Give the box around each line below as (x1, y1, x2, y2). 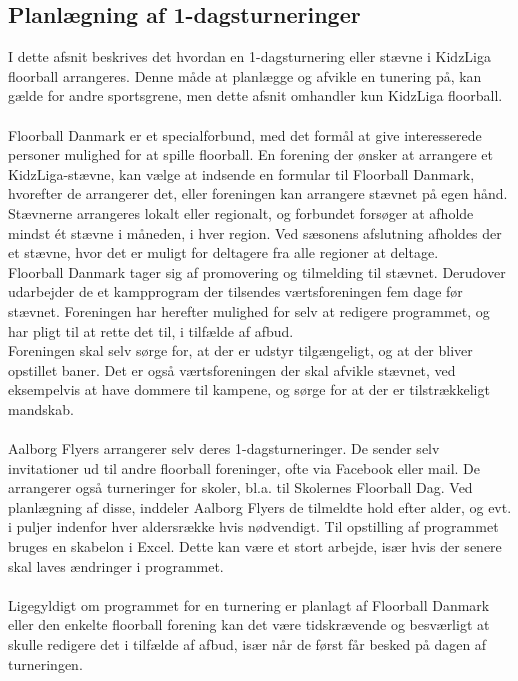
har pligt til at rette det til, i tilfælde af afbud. (8, 320, 294, 341)
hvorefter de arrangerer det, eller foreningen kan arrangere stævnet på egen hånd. (8, 183, 508, 204)
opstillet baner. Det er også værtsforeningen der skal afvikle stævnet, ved (8, 359, 456, 380)
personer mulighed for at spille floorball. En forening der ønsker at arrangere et (8, 144, 494, 165)
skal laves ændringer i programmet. (8, 555, 224, 576)
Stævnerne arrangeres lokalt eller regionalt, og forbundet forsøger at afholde (8, 202, 474, 223)
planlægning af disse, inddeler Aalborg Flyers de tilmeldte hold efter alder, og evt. (8, 496, 512, 517)
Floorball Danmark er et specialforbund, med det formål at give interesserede (8, 124, 482, 145)
